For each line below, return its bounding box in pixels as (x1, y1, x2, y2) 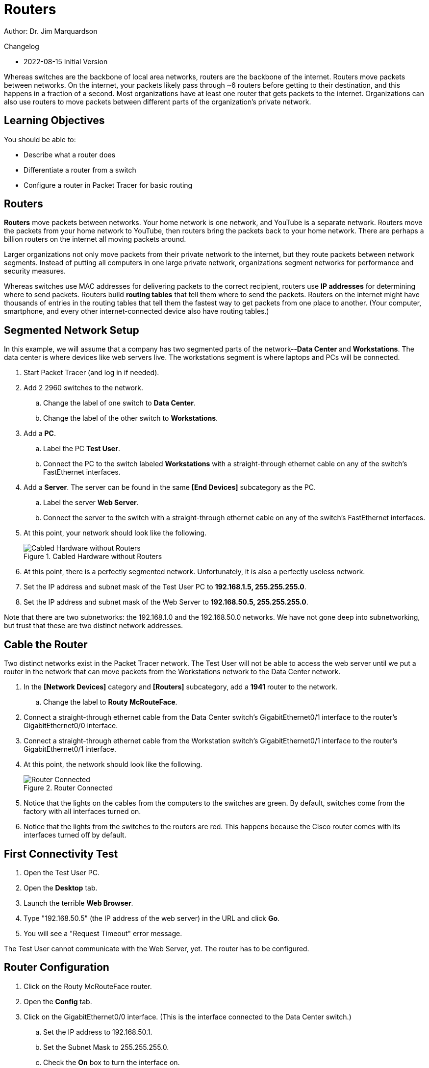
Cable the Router (4, 638, 88, 651)
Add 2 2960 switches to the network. (24, 383, 144, 392)
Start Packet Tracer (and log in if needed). (24, 368, 159, 377)
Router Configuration (4, 961, 109, 974)
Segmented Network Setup (4, 324, 139, 336)
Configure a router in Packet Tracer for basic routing (24, 180, 193, 189)
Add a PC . (24, 429, 56, 438)
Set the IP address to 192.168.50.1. (43, 1027, 152, 1036)
